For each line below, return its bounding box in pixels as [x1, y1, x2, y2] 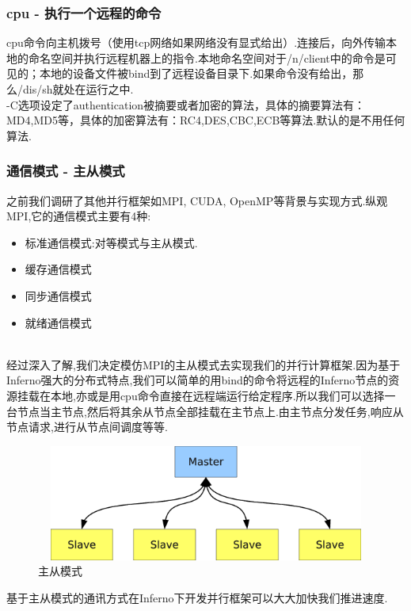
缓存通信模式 [25, 261, 92, 277]
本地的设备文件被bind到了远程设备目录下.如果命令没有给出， [39, 65, 353, 82]
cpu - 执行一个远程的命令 [6, 2, 162, 22]
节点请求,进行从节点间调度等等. [6, 418, 168, 435]
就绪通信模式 [25, 314, 92, 330]
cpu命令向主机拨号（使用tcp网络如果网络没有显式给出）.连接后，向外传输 [6, 34, 386, 51]
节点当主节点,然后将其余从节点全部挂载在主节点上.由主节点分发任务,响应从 [17, 403, 404, 419]
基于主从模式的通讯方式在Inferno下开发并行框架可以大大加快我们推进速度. [6, 589, 388, 605]
